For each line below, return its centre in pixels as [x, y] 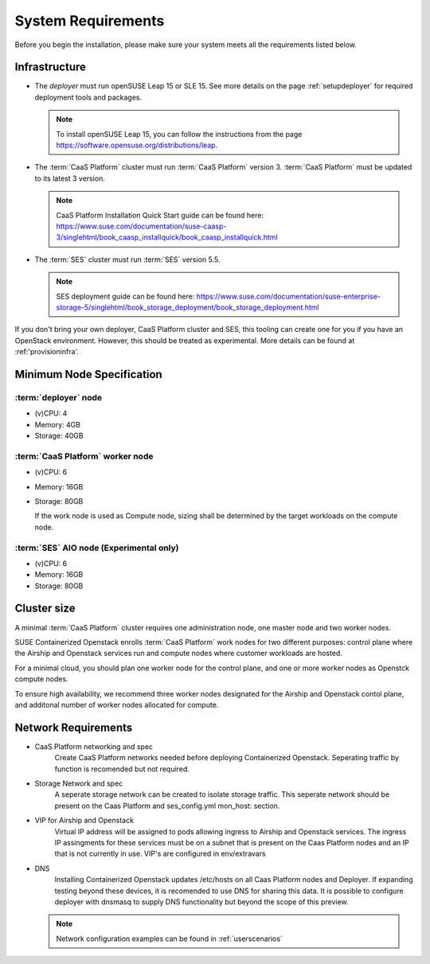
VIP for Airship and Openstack [84, 821]
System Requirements [90, 21]
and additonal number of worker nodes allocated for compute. [117, 704]
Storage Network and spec [79, 783]
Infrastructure [51, 67]
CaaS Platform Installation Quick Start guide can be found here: [160, 215]
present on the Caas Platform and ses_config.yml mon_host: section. [167, 806]
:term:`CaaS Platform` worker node [84, 456]
